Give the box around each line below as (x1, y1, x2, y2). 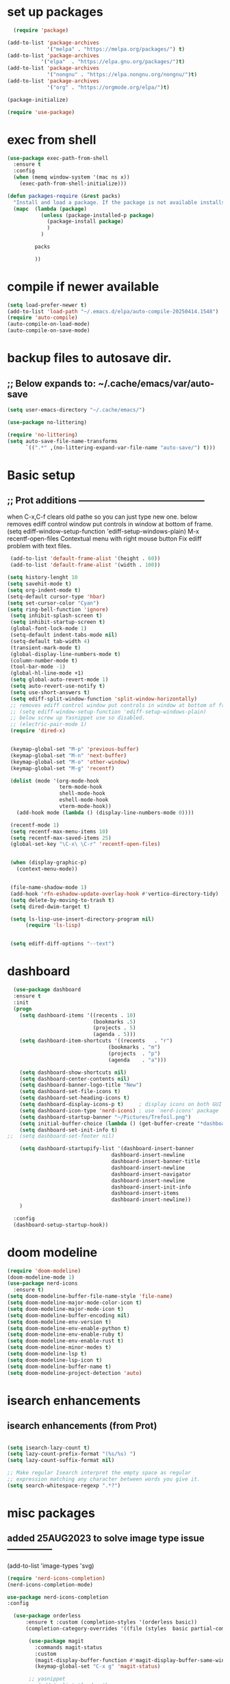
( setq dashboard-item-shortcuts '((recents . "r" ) (19, 1037, 173, 1044)
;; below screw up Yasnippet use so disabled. (10, 715, 146, 721)
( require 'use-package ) (7, 109, 75, 115)
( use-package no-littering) (7, 418, 88, 426)
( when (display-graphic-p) (10, 860, 88, 866)
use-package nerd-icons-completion (7, 1593, 109, 1601)
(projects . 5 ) (92, 1024, 136, 1031)
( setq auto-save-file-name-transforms (7, 438, 118, 445)
